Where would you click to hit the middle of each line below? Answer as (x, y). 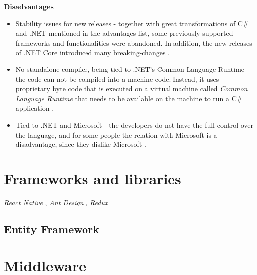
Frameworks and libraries (93, 178)
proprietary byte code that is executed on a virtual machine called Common (131, 89)
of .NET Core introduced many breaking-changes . (92, 52)
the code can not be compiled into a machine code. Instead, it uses (117, 79)
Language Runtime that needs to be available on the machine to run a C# (129, 98)
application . (35, 108)
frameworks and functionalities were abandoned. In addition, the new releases (134, 42)
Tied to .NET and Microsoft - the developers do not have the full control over (134, 124)
